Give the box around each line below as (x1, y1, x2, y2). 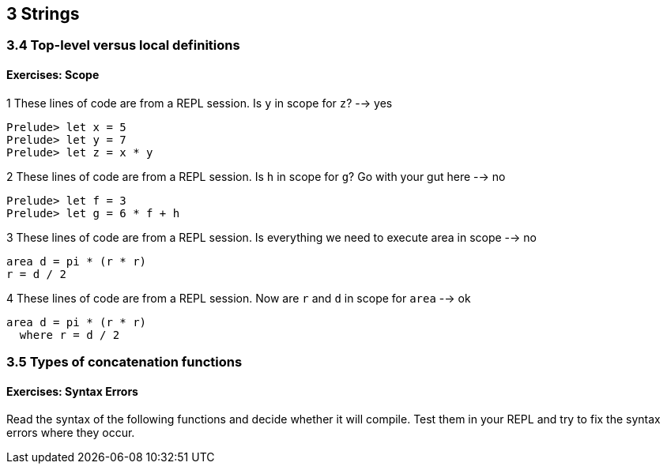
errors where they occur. (6, 426, 135, 440)
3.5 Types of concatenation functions (6, 354, 243, 370)
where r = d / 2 (19, 328, 120, 341)
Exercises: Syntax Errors (6, 384, 138, 398)
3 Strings (6, 4, 80, 24)
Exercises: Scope (6, 68, 100, 82)
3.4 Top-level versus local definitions (6, 37, 240, 54)
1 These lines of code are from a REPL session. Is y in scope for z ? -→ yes (6, 96, 393, 110)
